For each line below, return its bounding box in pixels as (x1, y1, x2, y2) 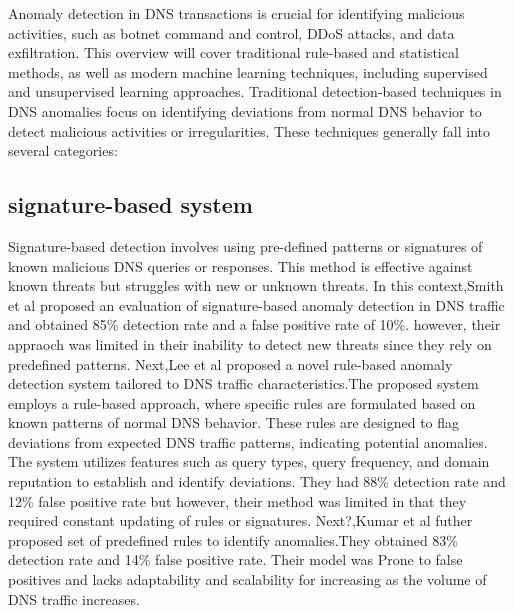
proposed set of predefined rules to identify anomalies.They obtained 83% (8, 529, 459, 550)
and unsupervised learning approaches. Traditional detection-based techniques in (8, 81, 502, 102)
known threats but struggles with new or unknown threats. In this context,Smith (8, 275, 504, 296)
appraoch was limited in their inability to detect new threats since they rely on (8, 333, 492, 354)
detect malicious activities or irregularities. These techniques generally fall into (8, 120, 491, 141)
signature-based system (8, 189, 253, 220)
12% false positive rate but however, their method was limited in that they (8, 490, 467, 511)
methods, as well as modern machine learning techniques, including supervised (8, 61, 488, 82)
